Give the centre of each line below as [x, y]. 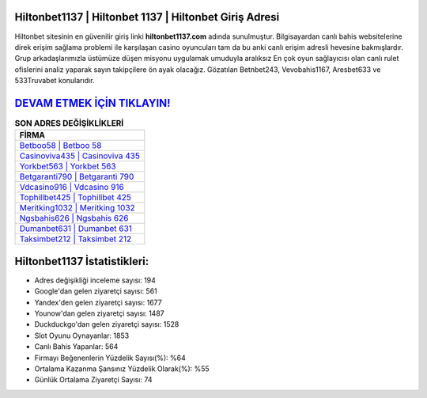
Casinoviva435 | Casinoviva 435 [79, 156]
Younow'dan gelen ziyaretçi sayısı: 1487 [100, 313]
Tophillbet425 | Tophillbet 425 [76, 198]
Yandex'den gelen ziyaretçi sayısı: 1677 [98, 302]
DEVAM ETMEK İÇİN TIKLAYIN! [93, 103]
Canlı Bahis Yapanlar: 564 [76, 347]
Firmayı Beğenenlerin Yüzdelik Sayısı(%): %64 [110, 358]
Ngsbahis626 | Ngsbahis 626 [74, 218]
